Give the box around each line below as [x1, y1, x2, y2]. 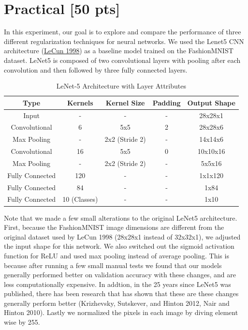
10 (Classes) [62, 194, 98, 204]
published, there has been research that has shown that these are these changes [4, 288, 239, 299]
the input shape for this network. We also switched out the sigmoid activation [4, 241, 234, 251]
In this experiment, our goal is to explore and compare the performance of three [4, 27, 241, 37]
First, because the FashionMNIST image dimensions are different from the [4, 222, 224, 232]
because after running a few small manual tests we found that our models [4, 260, 222, 270]
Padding [152, 97, 181, 107]
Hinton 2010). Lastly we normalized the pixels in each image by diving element [4, 307, 238, 317]
